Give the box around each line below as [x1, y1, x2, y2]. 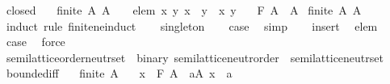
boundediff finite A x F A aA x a [6, 65, 233, 82]
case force [6, 33, 65, 50]
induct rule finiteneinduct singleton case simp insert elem [6, 17, 378, 34]
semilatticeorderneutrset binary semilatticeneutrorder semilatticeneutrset [6, 48, 384, 65]
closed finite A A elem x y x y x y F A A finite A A [6, 2, 362, 18]
